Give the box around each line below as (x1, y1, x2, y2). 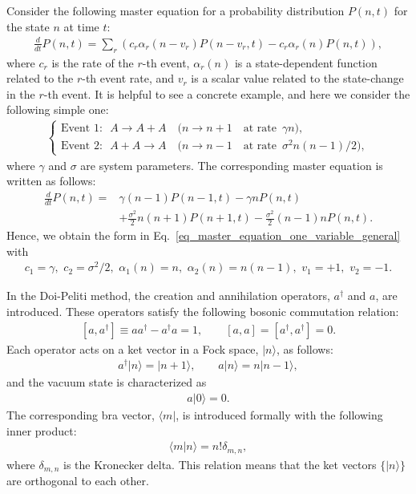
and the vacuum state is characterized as (6, 374, 207, 391)
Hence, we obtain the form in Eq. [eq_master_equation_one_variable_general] (6, 227, 401, 244)
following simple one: (6, 101, 109, 118)
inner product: (6, 422, 77, 439)
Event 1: (60, 123, 103, 135)
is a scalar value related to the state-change (191, 70, 404, 87)
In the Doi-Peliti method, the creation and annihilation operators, (6, 287, 330, 304)
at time (63, 18, 99, 34)
